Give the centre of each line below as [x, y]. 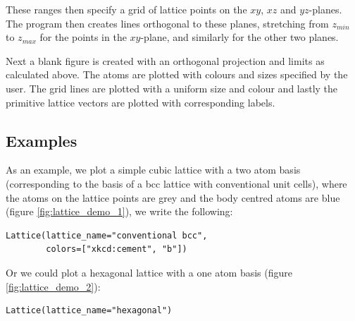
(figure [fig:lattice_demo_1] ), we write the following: [119, 211]
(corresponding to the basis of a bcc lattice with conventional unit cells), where [176, 183]
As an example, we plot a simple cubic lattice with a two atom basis [153, 170]
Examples [42, 140]
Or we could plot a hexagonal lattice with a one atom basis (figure [149, 272]
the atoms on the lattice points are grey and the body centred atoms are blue [173, 197]
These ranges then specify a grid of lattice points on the [126, 9]
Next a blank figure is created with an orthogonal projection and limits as [165, 60]
